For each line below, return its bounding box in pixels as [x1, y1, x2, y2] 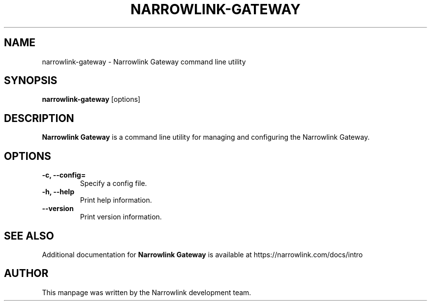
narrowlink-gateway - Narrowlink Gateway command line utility [42, 57, 246, 66]
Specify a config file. [80, 179, 147, 188]
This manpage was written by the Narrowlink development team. [42, 288, 251, 297]
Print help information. [80, 196, 152, 205]
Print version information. [80, 213, 162, 221]
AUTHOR [4, 267, 49, 280]
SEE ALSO [4, 229, 54, 242]
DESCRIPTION [4, 112, 74, 124]
